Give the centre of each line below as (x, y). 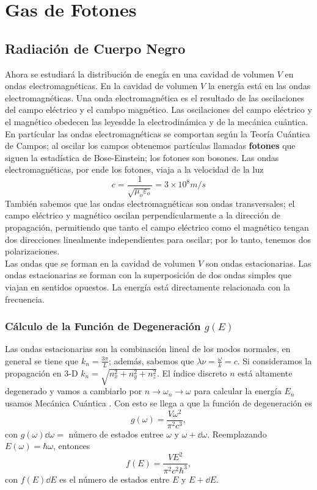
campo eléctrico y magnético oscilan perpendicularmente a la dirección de (143, 215)
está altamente (265, 373)
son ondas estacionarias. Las (259, 263)
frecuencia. (25, 299)
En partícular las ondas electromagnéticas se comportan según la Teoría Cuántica (158, 133)
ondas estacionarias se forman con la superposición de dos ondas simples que (148, 275)
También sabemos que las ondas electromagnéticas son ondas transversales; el (150, 203)
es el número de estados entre (115, 479)
